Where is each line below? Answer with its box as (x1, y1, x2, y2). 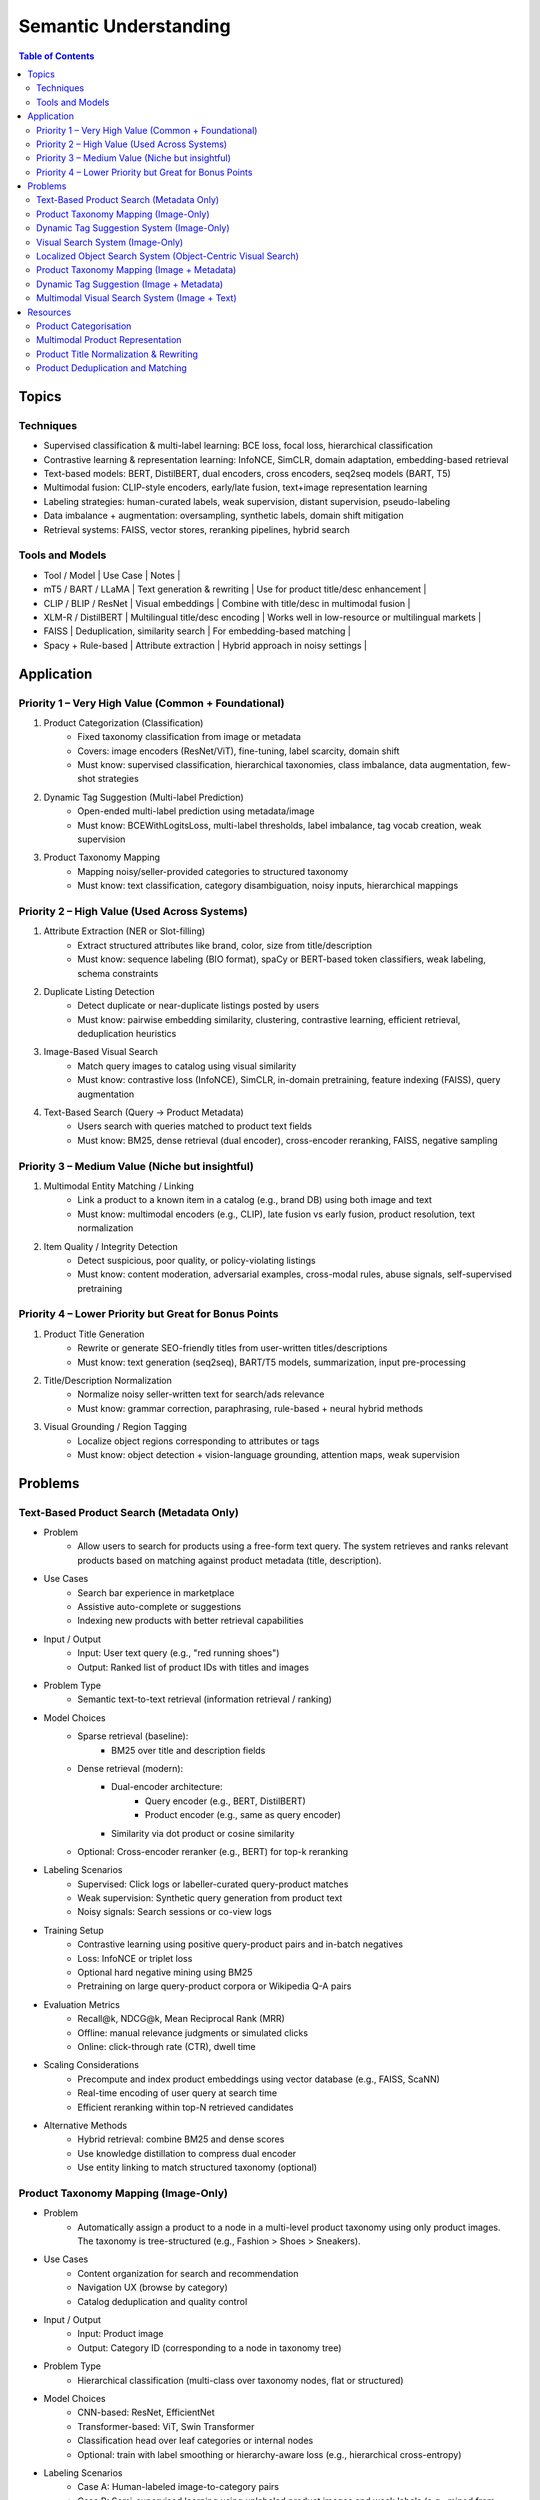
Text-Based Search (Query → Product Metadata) (43, 1106, 244, 1119)
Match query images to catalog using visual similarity (77, 1060, 297, 1072)
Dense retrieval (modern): (77, 1762, 184, 1774)
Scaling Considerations (43, 2059, 140, 2071)
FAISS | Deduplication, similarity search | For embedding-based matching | (43, 625, 352, 637)
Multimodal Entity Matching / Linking (43, 1180, 195, 1192)
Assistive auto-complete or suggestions (77, 1601, 242, 1613)
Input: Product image (77, 2328, 164, 2340)
